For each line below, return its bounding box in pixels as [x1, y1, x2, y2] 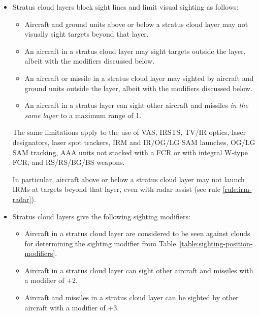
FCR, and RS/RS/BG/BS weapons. [12, 157, 125, 167]
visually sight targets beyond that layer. [24, 28, 149, 39]
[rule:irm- [222, 184, 252, 194]
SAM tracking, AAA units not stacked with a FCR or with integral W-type [12, 147, 248, 157]
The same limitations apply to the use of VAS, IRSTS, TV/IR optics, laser [12, 127, 246, 137]
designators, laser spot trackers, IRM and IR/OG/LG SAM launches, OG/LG [12, 136, 255, 147]
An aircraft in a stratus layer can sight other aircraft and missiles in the [24, 100, 248, 110]
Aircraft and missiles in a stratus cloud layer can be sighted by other [24, 292, 239, 303]
